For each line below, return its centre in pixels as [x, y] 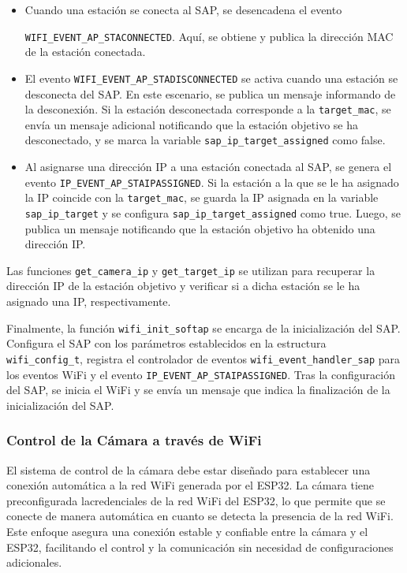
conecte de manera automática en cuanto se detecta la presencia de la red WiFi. [200, 516]
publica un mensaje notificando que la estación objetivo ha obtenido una [200, 228]
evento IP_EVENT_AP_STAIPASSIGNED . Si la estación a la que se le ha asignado [212, 182]
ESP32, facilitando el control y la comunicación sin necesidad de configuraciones [200, 547]
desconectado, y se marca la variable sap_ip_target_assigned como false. [205, 140]
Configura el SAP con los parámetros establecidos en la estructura [166, 343]
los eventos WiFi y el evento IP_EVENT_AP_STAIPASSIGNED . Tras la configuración [201, 374]
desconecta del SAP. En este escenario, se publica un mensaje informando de [210, 93]
